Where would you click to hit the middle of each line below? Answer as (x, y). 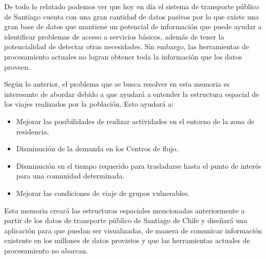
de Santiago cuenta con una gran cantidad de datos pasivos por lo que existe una (131, 16)
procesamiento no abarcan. (46, 250)
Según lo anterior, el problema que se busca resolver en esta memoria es (117, 84)
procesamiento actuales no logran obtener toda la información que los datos (123, 56)
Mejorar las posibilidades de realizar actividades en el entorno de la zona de (135, 121)
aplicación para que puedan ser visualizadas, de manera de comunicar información (133, 230)
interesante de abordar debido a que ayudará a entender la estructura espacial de (132, 94)
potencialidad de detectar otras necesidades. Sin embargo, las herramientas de (127, 46)
